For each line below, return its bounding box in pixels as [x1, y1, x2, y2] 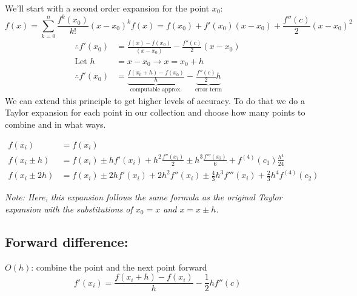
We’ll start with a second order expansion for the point [5, 2, 210, 14]
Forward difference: [5, 232, 128, 251]
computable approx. [130, 87, 182, 93]
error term [195, 87, 222, 93]
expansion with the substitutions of [5, 202, 133, 215]
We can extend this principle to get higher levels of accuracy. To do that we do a [5, 94, 305, 107]
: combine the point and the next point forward [31, 260, 207, 273]
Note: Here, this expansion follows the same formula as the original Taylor [5, 191, 282, 203]
